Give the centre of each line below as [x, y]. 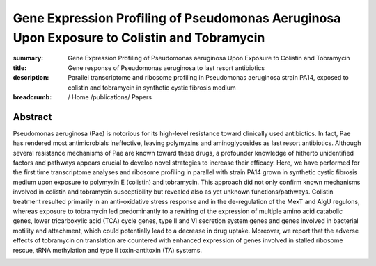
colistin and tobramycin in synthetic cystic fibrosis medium [152, 88]
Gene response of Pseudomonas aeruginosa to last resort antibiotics [166, 68]
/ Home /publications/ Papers [110, 97]
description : [31, 78]
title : [20, 68]
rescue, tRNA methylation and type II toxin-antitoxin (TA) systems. [107, 250]
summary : [28, 58]
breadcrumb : [32, 97]
